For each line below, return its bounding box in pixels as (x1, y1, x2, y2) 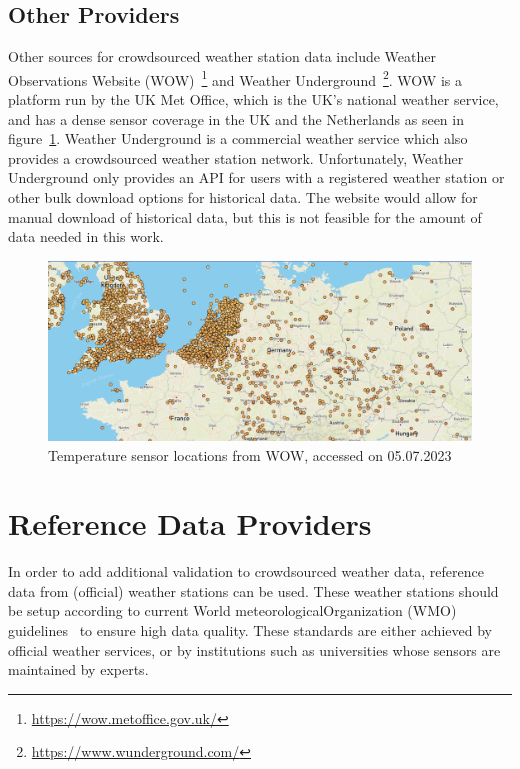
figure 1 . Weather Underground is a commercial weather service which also (8, 128, 468, 149)
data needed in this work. (8, 226, 164, 247)
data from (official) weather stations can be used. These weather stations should (8, 580, 499, 601)
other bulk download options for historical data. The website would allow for (8, 187, 478, 208)
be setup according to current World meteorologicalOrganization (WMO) (8, 600, 457, 621)
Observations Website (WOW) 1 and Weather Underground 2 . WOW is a (8, 66, 462, 90)
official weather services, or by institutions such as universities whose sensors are (8, 639, 501, 660)
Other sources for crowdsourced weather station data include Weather (8, 46, 436, 67)
